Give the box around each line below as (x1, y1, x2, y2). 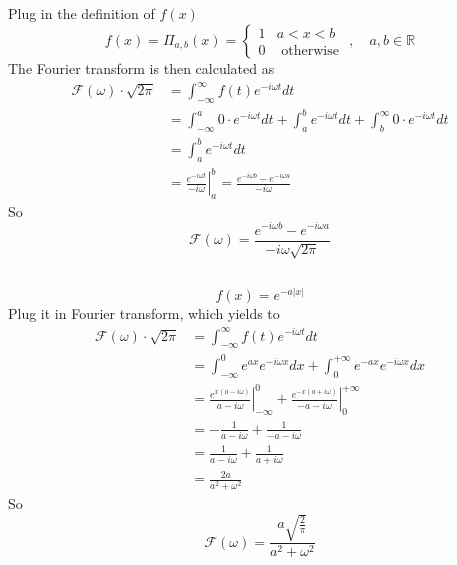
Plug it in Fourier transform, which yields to (8, 303, 280, 324)
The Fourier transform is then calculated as (8, 57, 275, 78)
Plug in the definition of (8, 3, 155, 24)
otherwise (281, 44, 339, 58)
